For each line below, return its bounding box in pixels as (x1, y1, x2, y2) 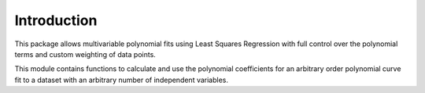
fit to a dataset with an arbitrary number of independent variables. (14, 75, 228, 84)
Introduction (14, 12, 98, 29)
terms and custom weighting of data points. (14, 49, 157, 59)
